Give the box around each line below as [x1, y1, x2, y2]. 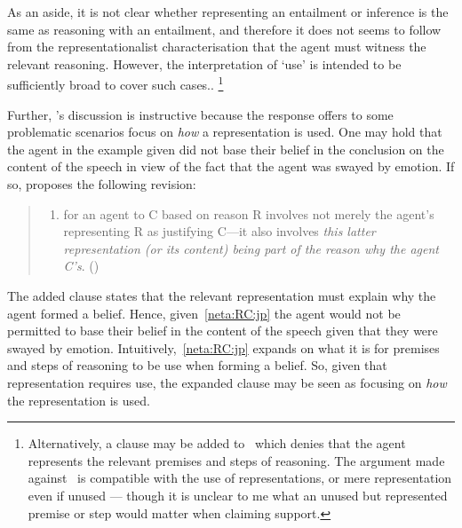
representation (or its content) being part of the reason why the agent [63, 239, 439, 257]
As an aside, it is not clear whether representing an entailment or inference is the [7, 3, 449, 20]
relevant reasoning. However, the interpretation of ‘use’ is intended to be [7, 54, 402, 73]
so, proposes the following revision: [7, 175, 196, 193]
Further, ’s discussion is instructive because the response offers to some [7, 105, 394, 123]
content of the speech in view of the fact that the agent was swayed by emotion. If [7, 157, 455, 176]
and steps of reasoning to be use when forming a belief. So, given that [7, 356, 387, 374]
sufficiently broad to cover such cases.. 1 [7, 73, 224, 94]
